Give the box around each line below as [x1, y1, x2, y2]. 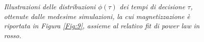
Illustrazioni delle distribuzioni [4, 1, 96, 11]
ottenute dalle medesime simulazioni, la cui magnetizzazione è [4, 11, 190, 21]
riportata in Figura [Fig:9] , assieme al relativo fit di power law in [4, 21, 200, 31]
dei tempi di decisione [119, 1, 185, 11]
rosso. [4, 30, 22, 40]
